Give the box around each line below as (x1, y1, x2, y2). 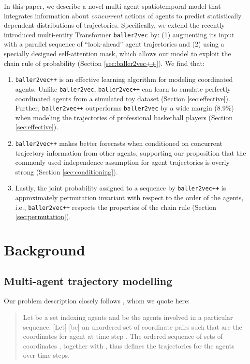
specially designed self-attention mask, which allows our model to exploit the (4, 48, 231, 59)
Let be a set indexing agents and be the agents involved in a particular (23, 312, 233, 322)
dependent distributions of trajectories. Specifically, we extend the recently (4, 20, 225, 30)
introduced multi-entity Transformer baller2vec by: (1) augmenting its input (4, 29, 235, 39)
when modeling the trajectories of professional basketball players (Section (15, 112, 233, 122)
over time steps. (23, 350, 70, 360)
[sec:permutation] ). (15, 211, 71, 222)
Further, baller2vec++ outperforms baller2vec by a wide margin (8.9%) (15, 103, 234, 113)
